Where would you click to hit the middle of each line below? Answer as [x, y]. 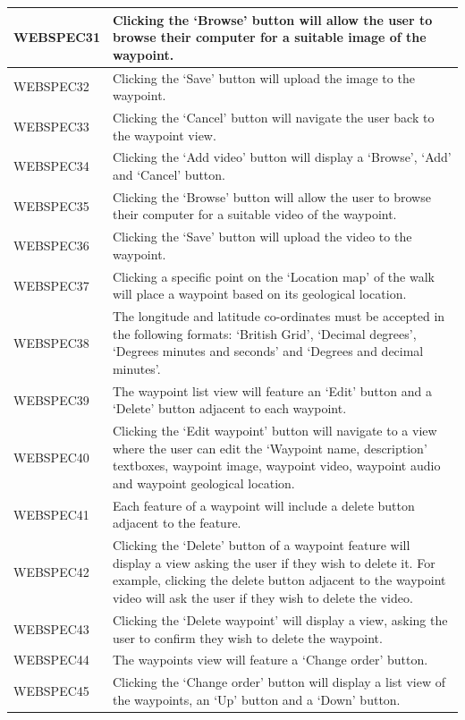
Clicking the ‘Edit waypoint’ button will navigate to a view [275, 431]
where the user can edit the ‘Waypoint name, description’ [270, 448]
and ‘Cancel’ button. [169, 174]
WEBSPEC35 [51, 205]
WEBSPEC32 [51, 86]
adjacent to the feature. [177, 523]
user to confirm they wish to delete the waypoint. [247, 637]
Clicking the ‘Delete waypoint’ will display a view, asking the [280, 619]
